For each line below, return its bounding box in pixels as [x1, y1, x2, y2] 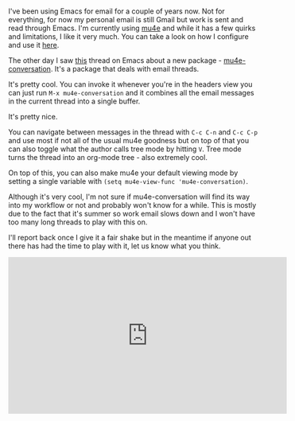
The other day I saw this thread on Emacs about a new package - [8, 56, 223, 65]
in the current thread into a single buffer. [8, 96, 141, 106]
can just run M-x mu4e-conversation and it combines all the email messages [8, 88, 254, 98]
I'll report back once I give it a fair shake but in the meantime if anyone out [8, 233, 252, 243]
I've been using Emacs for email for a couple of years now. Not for [8, 6, 225, 16]
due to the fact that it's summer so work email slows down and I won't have [8, 209, 256, 219]
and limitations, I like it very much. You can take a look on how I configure [8, 32, 249, 41]
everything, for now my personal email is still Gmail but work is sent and [8, 15, 244, 25]
